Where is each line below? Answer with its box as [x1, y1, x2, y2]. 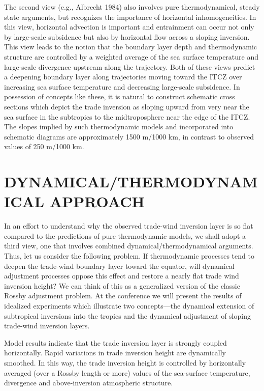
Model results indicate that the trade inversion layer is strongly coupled [4, 337, 227, 348]
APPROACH [49, 191, 145, 212]
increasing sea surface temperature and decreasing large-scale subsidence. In [4, 81, 240, 92]
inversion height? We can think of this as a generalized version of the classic [4, 280, 240, 291]
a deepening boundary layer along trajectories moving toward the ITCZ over [4, 71, 242, 82]
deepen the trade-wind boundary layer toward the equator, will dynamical [4, 260, 235, 271]
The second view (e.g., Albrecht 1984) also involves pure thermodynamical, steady [4, 2, 260, 12]
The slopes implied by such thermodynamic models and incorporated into [4, 121, 234, 132]
